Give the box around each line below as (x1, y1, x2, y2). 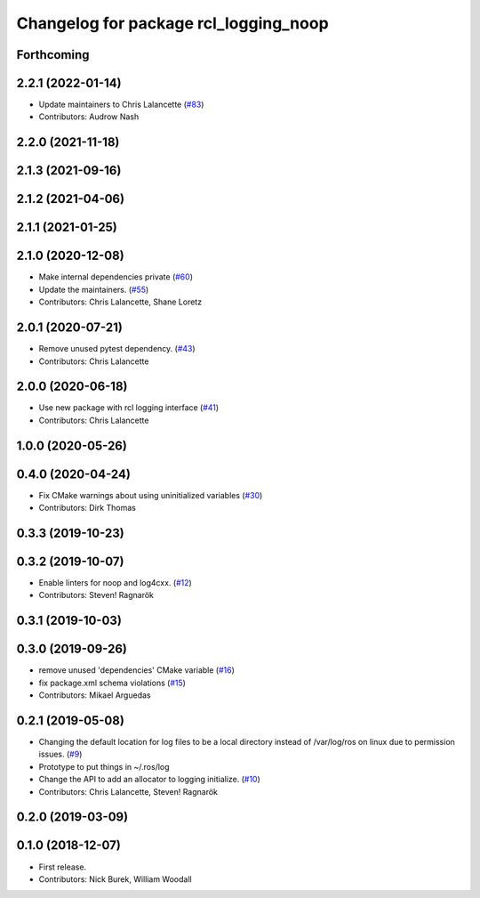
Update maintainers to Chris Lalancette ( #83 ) (38, 99, 204, 110)
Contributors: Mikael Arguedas (38, 690, 151, 700)
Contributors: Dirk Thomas (38, 503, 137, 514)
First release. (38, 862, 87, 872)
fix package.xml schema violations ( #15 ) (38, 677, 187, 688)
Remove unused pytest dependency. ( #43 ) (38, 344, 196, 354)
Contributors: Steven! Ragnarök (38, 590, 155, 601)
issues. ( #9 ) (38, 748, 83, 760)
